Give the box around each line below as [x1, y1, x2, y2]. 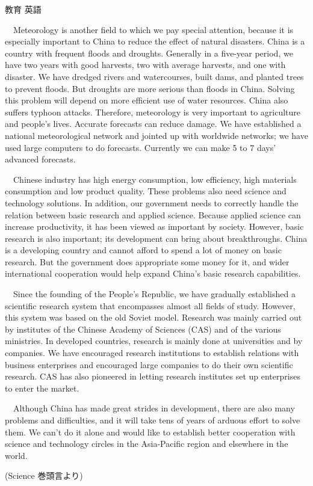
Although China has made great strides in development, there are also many [13, 402, 295, 414]
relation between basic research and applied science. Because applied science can [5, 208, 301, 221]
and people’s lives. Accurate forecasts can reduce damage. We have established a [5, 117, 302, 130]
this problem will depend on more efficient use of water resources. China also [5, 94, 288, 106]
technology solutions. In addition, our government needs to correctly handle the [5, 196, 299, 209]
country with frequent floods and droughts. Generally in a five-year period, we [5, 46, 293, 59]
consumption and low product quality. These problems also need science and [5, 185, 287, 197]
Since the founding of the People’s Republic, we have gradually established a [13, 288, 296, 300]
